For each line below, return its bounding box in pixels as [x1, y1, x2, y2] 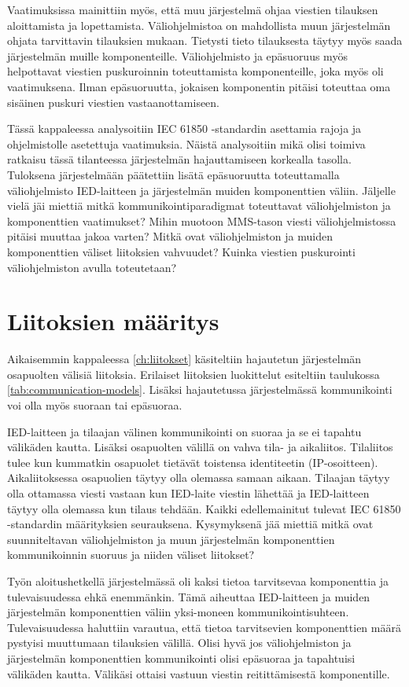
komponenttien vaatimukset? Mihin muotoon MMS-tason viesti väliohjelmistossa [7, 212, 396, 229]
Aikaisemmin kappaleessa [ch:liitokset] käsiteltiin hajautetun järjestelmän [7, 351, 362, 367]
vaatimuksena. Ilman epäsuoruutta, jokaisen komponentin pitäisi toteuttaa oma [7, 78, 391, 94]
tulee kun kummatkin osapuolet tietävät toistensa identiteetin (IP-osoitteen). [7, 454, 378, 470]
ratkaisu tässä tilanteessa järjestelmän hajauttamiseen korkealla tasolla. [7, 151, 352, 167]
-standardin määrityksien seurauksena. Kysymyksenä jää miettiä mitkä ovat [7, 516, 374, 532]
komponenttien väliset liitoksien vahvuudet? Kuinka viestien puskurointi [7, 243, 356, 259]
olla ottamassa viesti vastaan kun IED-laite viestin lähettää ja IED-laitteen [7, 484, 370, 501]
